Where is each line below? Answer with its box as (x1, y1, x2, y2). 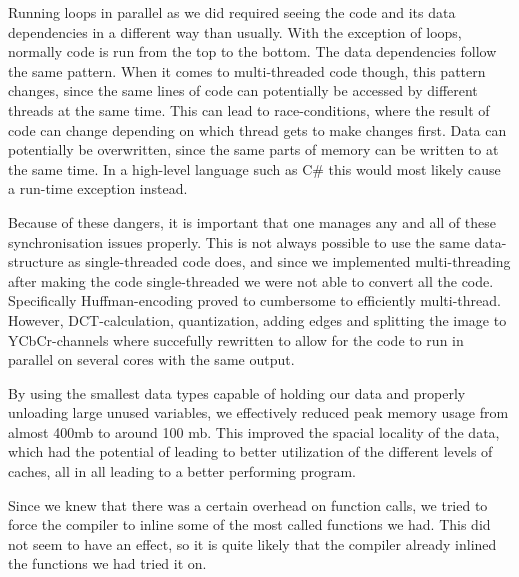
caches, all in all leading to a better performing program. (8, 461, 356, 482)
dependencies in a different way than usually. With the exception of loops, (8, 21, 462, 42)
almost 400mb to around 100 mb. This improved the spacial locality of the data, (8, 421, 500, 442)
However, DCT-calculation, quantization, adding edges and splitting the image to (8, 309, 507, 330)
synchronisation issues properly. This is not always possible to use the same (8, 231, 470, 252)
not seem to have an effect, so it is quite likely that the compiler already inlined (8, 533, 497, 554)
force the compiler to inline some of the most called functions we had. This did (8, 514, 491, 535)
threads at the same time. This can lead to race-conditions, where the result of (8, 99, 490, 120)
